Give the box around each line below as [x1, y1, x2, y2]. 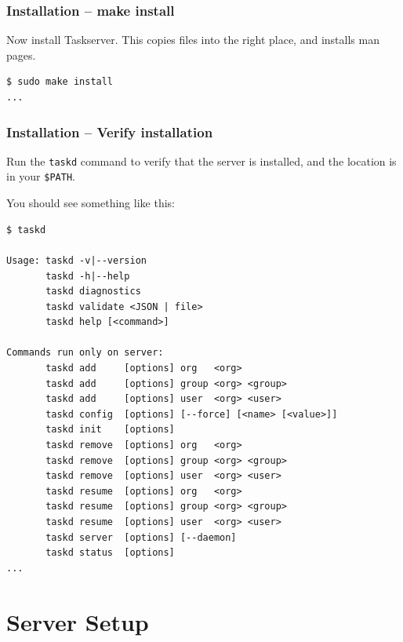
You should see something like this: [6, 195, 175, 211]
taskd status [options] [45, 547, 175, 559]
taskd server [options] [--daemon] [45, 531, 237, 543]
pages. [6, 46, 36, 63]
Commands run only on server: [6, 347, 164, 359]
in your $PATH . [6, 168, 75, 184]
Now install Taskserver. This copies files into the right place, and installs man [6, 31, 379, 48]
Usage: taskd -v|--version [6, 254, 147, 266]
